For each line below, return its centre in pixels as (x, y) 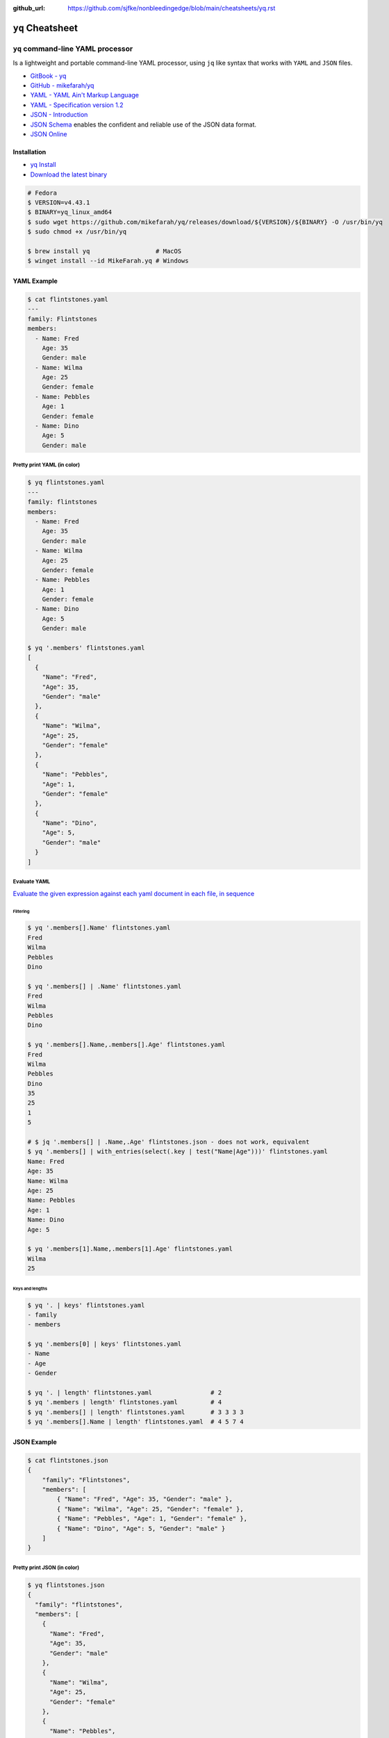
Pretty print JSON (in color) (46, 1568)
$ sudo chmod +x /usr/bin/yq (77, 232)
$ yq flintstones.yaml (66, 482)
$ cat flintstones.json (68, 1460)
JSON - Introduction (59, 115)
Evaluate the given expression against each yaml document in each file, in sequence (134, 893)
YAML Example (35, 281)
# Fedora (42, 193)
